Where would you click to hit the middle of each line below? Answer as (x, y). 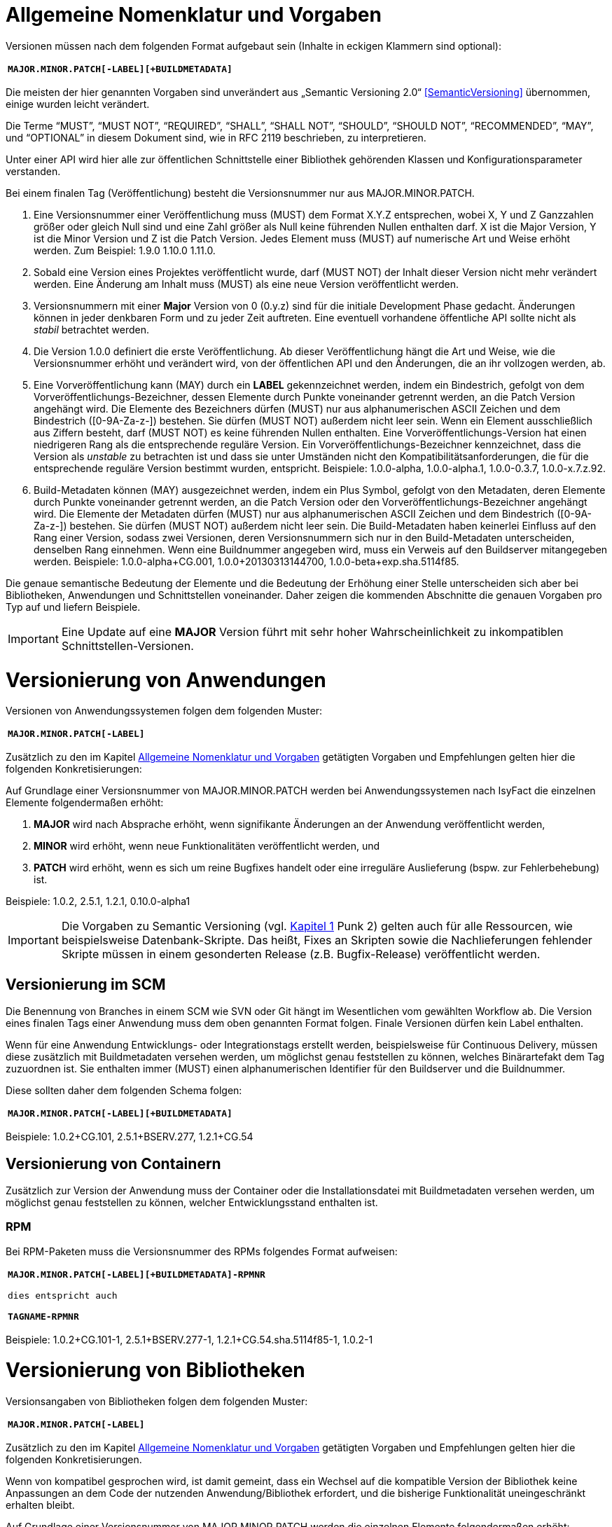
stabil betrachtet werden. (92, 329)
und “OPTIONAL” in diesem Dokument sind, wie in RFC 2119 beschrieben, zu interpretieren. (216, 137)
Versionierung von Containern (113, 1163)
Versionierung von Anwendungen (166, 680)
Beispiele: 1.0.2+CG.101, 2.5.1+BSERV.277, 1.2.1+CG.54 (130, 1137)
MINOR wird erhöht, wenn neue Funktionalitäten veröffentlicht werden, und (207, 846)
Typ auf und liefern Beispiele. (73, 607)
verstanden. (33, 171)
